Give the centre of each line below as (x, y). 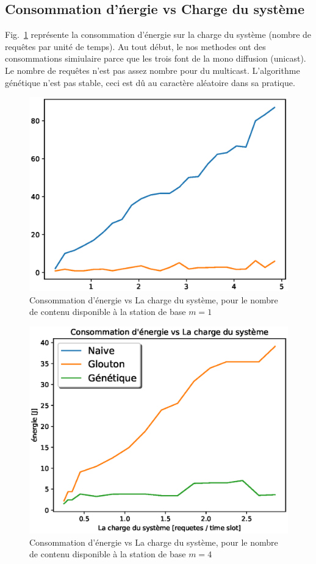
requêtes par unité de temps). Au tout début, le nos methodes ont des (135, 46)
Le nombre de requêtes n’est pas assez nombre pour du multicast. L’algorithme (153, 70)
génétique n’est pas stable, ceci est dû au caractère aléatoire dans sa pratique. (150, 82)
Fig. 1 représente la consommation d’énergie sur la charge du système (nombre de (158, 34)
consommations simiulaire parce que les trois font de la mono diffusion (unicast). (156, 58)
